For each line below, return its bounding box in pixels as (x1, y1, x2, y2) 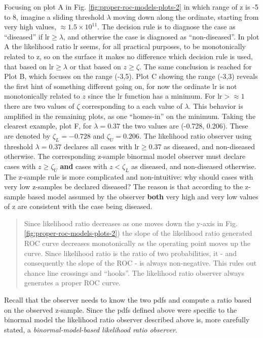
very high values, (4, 21, 56, 32)
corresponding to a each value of (82, 100, 182, 111)
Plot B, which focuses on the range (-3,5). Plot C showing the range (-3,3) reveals (4, 71, 258, 81)
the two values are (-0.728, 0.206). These (122, 120, 248, 131)
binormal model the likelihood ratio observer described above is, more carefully (4, 314, 250, 325)
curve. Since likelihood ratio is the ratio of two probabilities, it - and (24, 247, 237, 258)
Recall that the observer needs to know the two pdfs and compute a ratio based (4, 294, 252, 305)
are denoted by (4, 130, 51, 141)
